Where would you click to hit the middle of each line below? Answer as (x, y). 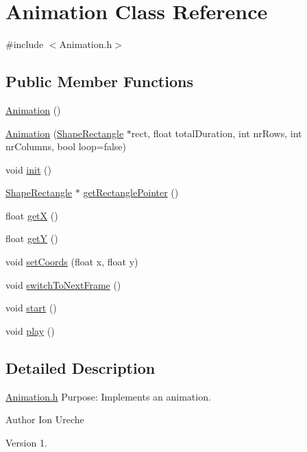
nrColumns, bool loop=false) (66, 146)
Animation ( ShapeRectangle (65, 133)
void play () (30, 330)
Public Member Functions (99, 81)
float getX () (32, 215)
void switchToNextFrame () (63, 284)
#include (25, 44)
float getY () (32, 238)
